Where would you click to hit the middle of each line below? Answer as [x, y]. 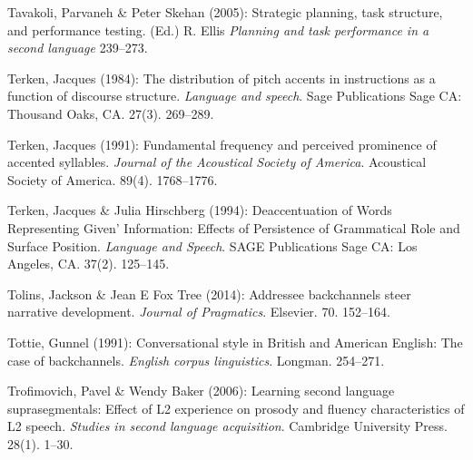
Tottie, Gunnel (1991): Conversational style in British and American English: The [235, 342]
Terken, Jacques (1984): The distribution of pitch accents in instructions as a [222, 78]
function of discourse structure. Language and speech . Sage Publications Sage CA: [235, 96]
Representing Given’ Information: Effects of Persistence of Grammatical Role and [234, 227]
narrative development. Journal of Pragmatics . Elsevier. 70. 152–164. [199, 312]
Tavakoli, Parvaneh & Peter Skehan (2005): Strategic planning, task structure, [225, 12]
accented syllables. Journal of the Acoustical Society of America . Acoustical [217, 162]
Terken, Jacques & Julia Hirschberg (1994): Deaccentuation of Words [200, 210]
